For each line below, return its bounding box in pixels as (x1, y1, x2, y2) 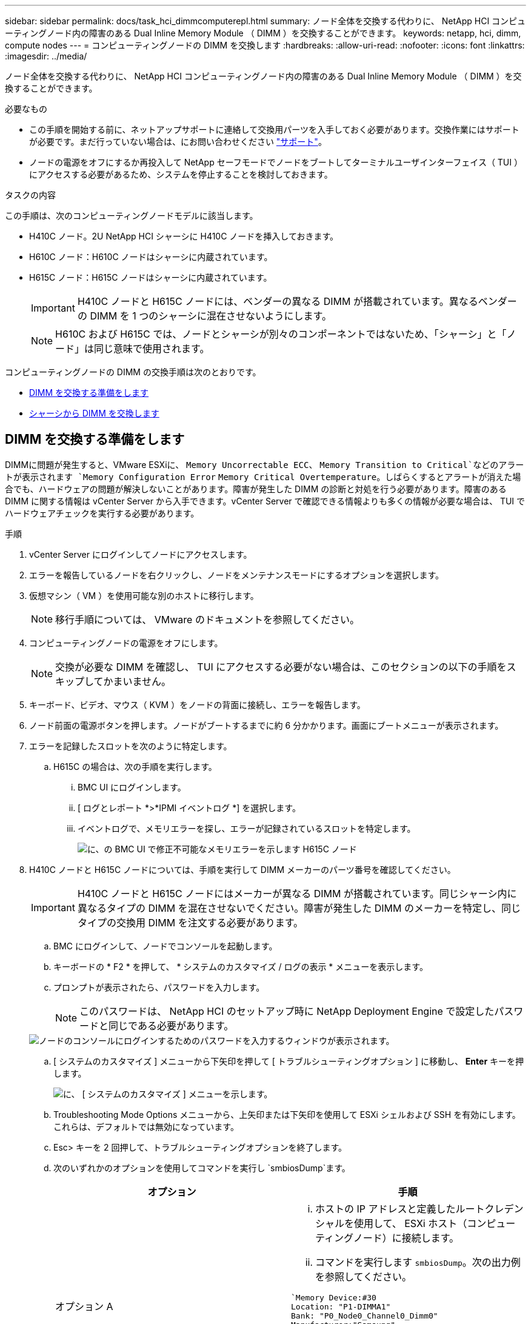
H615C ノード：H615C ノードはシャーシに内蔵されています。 (29, 272, 272, 283)
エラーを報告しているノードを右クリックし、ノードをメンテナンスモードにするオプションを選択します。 (29, 569, 444, 580)
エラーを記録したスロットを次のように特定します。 (29, 740, 232, 751)
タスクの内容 (5, 190, 56, 200)
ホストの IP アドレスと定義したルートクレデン (315, 1202, 524, 1215)
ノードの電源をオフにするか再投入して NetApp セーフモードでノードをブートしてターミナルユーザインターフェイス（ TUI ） (29, 157, 523, 167)
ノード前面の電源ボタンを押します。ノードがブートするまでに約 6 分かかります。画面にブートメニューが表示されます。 (29, 720, 504, 731)
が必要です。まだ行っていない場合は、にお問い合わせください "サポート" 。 (29, 136, 327, 147)
